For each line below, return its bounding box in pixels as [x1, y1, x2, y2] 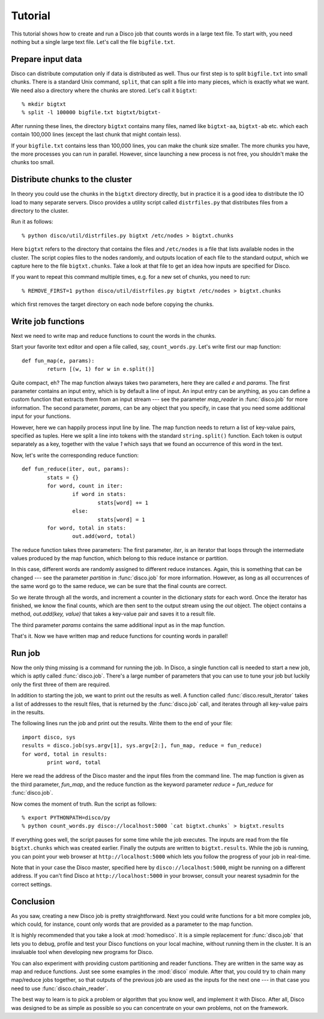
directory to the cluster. [11, 207, 69, 215]
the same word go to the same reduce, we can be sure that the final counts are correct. [11, 583, 227, 590]
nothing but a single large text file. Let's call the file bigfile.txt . [11, 38, 175, 45]
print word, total [47, 759, 101, 766]
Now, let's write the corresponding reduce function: [11, 451, 139, 459]
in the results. [11, 709, 45, 716]
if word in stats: [72, 491, 127, 498]
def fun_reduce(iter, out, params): [22, 466, 130, 473]
